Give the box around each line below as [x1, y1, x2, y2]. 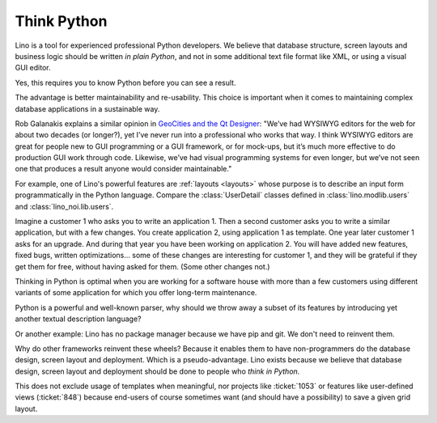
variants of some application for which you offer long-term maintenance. [15, 288, 257, 298]
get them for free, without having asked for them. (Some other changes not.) [15, 261, 270, 271]
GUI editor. [15, 63, 51, 73]
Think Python [15, 12, 108, 30]
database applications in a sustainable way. [15, 104, 160, 113]
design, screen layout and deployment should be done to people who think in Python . [15, 366, 300, 376]
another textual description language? [15, 314, 142, 324]
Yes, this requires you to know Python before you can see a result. [15, 78, 236, 87]
